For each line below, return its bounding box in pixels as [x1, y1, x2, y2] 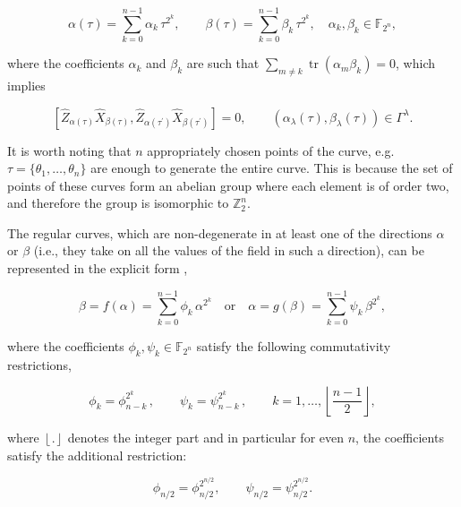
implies [7, 75, 46, 94]
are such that [186, 54, 260, 73]
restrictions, [7, 355, 72, 374]
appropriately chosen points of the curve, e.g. [147, 141, 395, 159]
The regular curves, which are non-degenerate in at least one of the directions [7, 223, 432, 242]
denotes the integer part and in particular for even [67, 428, 345, 447]
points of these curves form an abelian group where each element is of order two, [7, 176, 449, 194]
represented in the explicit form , [7, 259, 188, 278]
